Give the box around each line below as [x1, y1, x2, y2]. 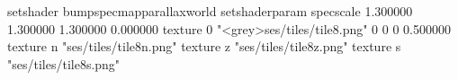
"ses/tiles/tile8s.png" [7, 54, 121, 73]
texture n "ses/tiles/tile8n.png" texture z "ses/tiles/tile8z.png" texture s [7, 37, 401, 56]
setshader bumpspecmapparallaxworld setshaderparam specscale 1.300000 [7, 2, 413, 20]
